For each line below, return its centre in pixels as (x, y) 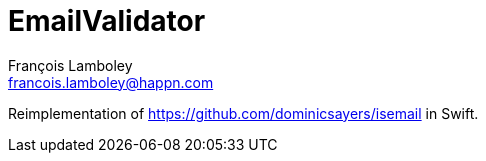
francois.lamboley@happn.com (111, 82)
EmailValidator (107, 21)
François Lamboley (70, 65)
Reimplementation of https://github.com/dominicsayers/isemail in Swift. (243, 113)
